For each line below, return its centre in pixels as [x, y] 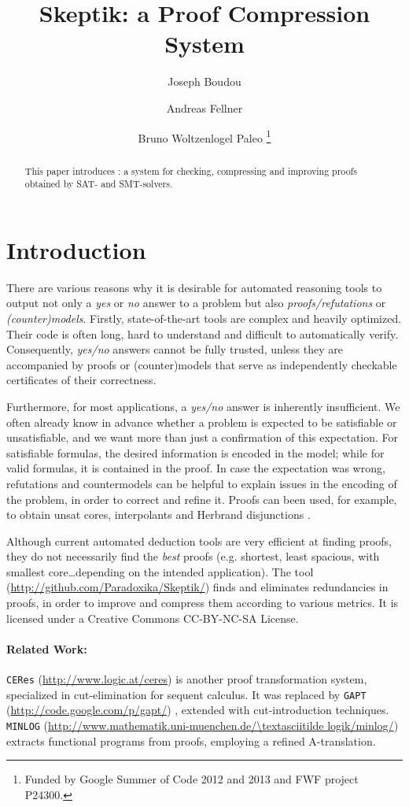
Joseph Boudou [204, 81]
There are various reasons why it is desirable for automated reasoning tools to [194, 287]
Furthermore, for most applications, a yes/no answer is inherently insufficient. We [203, 406]
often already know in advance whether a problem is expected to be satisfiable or [202, 422]
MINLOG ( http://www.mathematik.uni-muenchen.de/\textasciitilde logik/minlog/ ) [203, 725]
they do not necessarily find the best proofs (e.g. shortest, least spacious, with [193, 556]
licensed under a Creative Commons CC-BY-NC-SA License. [153, 618]
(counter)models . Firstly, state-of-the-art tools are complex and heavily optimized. [204, 318]
